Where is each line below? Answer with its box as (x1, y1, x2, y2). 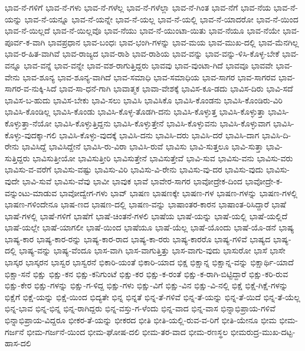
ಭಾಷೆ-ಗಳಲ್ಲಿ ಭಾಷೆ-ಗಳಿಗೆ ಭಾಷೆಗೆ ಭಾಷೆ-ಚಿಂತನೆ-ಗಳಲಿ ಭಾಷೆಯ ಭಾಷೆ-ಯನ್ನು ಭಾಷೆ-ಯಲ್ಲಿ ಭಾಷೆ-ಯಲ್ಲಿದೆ (5, 209, 288, 222)
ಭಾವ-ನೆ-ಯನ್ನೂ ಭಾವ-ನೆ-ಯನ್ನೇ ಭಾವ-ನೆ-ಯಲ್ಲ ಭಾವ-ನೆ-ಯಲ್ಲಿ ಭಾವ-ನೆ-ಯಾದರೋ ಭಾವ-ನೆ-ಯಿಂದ (24, 12, 299, 25)
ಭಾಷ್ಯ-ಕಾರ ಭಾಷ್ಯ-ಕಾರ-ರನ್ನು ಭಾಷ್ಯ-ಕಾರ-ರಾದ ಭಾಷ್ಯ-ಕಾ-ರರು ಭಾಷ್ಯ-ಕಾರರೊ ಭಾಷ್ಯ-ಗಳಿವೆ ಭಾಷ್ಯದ (5, 232, 271, 245)
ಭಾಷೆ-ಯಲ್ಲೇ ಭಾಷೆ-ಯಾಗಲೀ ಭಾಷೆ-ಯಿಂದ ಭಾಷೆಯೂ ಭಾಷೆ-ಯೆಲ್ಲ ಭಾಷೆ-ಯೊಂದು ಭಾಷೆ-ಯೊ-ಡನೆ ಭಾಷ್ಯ (5, 221, 294, 233)
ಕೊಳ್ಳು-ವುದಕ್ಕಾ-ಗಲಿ (5, 128, 57, 141)
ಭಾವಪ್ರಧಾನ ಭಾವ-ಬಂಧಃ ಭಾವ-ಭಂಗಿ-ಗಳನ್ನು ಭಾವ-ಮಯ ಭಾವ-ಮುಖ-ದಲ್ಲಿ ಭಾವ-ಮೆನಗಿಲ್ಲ (48, 35, 299, 48)
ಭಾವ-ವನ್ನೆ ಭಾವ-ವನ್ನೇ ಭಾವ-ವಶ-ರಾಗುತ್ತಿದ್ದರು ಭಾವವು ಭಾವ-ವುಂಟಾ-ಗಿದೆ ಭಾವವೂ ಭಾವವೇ (24, 58, 273, 71)
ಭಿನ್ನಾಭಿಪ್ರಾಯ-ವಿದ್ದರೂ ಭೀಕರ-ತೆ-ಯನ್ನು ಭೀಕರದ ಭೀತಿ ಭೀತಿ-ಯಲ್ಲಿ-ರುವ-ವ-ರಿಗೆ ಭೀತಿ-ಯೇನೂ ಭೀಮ (5, 314, 277, 326)
